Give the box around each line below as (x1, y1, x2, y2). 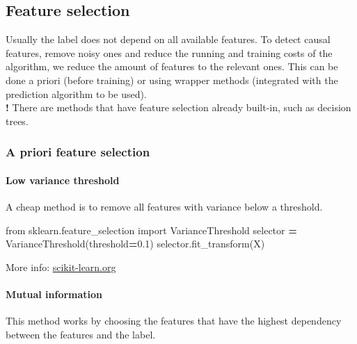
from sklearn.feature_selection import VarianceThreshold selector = (6, 222, 297, 237)
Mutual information (6, 286, 103, 301)
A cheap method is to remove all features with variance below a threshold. (6, 199, 323, 213)
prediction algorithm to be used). (6, 86, 147, 101)
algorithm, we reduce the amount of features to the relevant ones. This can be (6, 59, 338, 74)
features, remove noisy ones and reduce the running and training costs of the (6, 45, 333, 60)
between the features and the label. (6, 327, 156, 341)
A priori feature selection (6, 143, 150, 161)
